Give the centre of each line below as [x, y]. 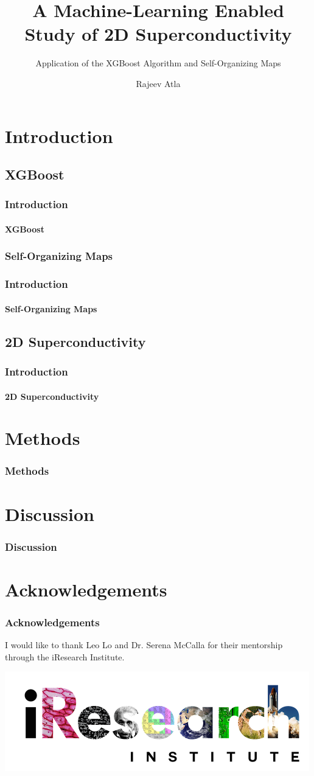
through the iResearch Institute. [65, 656]
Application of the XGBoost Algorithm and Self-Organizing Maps [158, 63]
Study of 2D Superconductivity [158, 34]
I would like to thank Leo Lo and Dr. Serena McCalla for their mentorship [144, 645]
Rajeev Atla [158, 83]
